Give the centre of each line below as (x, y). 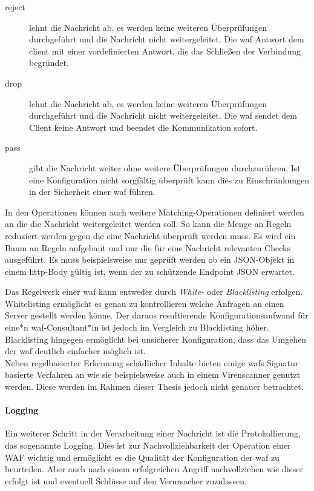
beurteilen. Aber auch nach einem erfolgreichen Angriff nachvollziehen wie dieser (154, 469)
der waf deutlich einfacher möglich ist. (75, 351)
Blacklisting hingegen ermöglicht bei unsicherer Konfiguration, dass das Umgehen (156, 339)
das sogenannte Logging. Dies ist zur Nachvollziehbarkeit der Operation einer (148, 445)
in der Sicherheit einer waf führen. (92, 192)
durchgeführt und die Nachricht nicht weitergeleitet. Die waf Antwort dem (167, 39)
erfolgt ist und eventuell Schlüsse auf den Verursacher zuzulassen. (126, 480)
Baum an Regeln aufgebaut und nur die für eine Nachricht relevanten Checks (148, 247)
